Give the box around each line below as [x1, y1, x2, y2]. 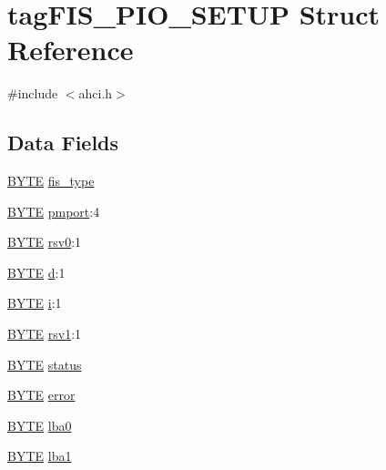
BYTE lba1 [7, 446, 72, 465]
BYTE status [7, 354, 82, 373]
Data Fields [7, 128, 119, 157]
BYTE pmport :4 [7, 201, 100, 220]
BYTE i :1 [7, 293, 62, 312]
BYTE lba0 [7, 415, 72, 434]
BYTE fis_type [7, 171, 95, 190]
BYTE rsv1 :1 [7, 324, 82, 343]
